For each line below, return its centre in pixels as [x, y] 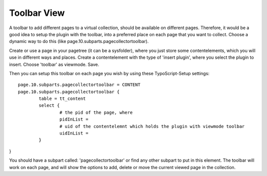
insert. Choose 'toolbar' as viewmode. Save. [54, 64]
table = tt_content [62, 99]
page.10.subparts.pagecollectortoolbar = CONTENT [79, 85]
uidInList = [74, 133]
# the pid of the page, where [96, 112]
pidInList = [74, 119]
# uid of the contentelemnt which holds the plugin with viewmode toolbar [152, 126]
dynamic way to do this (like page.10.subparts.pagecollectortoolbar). [79, 42]
